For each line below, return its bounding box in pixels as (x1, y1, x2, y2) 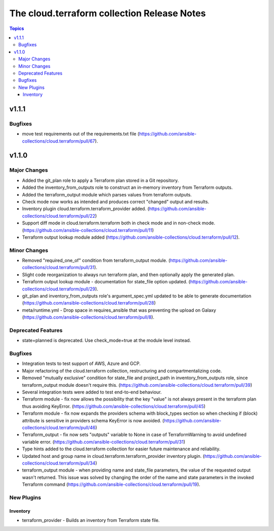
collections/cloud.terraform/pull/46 (22, 424, 96, 430)
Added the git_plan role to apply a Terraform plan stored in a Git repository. (22, 177, 179, 183)
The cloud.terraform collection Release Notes (9, 8, 206, 19)
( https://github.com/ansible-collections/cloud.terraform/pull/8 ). (22, 314, 155, 320)
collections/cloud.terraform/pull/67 (22, 138, 95, 144)
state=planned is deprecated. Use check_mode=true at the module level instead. (22, 338, 191, 344)
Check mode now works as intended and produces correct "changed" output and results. (22, 198, 210, 205)
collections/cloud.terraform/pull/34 (22, 460, 96, 466)
